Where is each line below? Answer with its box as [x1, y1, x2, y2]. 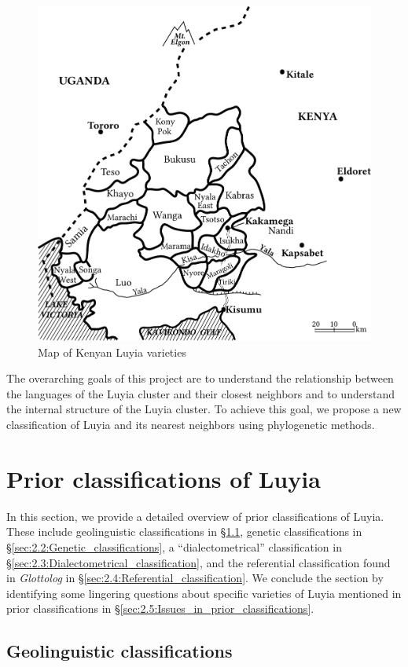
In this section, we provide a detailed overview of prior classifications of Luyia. [6, 508, 384, 524]
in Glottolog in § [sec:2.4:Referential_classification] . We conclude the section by [6, 570, 384, 586]
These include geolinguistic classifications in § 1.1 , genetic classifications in [6, 523, 362, 540]
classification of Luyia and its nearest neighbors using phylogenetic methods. [6, 416, 375, 433]
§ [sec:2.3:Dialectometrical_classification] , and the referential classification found [6, 554, 391, 570]
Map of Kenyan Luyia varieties [38, 343, 186, 360]
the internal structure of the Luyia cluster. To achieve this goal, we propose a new [6, 401, 402, 417]
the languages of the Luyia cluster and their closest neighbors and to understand [6, 385, 395, 401]
